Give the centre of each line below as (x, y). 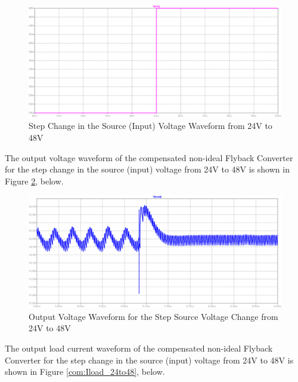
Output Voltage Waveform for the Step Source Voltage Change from (153, 316)
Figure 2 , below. (34, 181)
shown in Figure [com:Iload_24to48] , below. (85, 372)
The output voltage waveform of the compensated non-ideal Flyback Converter (149, 157)
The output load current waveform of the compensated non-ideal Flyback (139, 348)
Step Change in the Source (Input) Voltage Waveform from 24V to (150, 126)
